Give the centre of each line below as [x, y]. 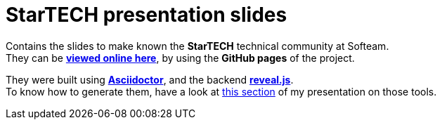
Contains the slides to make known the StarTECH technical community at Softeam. [197, 46]
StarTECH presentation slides [147, 15]
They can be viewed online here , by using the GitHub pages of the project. [180, 58]
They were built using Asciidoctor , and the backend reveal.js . [150, 79]
